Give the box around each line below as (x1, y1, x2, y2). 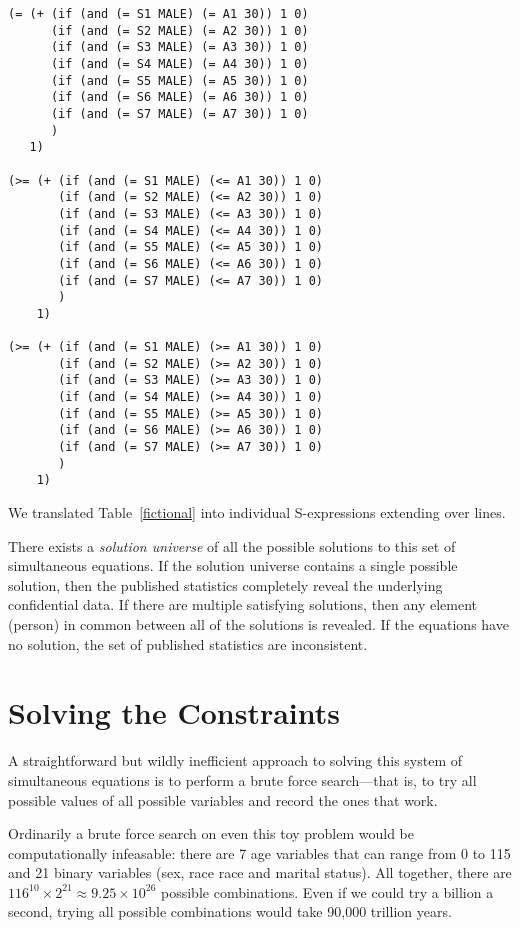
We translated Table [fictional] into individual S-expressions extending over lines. (8, 502, 506, 523)
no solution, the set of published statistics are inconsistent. (8, 633, 368, 654)
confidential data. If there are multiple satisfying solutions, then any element (8, 594, 478, 615)
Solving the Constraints (8, 692, 341, 733)
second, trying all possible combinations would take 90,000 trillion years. (8, 901, 452, 922)
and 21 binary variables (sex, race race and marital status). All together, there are (8, 862, 512, 883)
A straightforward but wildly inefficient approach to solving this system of (8, 750, 463, 771)
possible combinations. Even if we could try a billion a (161, 881, 494, 902)
